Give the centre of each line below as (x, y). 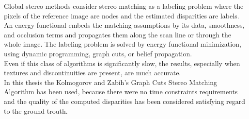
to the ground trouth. (36, 110)
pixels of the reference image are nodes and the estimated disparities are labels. (122, 15)
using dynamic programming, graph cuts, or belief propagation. (98, 53)
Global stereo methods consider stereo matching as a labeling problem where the (124, 6)
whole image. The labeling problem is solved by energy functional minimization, (123, 44)
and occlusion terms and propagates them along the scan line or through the (118, 34)
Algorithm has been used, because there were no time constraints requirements (121, 92)
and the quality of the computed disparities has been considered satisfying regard (125, 101)
